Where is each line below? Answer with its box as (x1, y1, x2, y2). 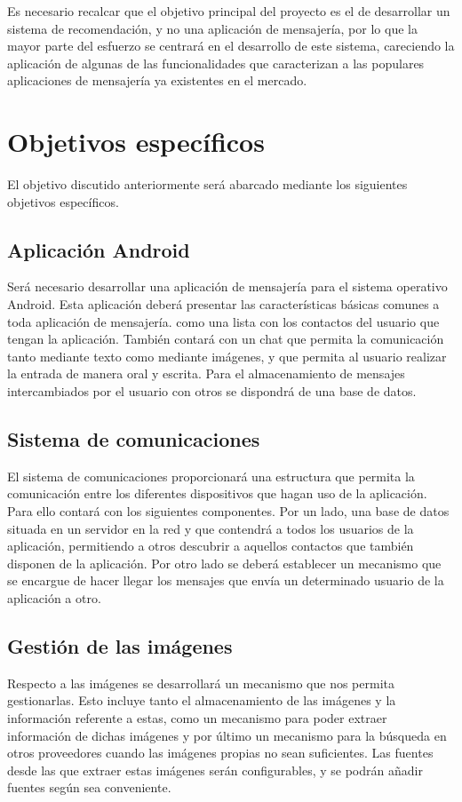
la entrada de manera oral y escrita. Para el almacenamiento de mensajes (7, 364, 405, 383)
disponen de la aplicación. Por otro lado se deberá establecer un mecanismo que (7, 553, 442, 572)
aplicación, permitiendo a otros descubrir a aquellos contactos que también (7, 536, 414, 555)
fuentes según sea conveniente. (7, 778, 171, 797)
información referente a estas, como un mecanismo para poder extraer (7, 708, 387, 727)
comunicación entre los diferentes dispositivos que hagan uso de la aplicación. (7, 484, 427, 503)
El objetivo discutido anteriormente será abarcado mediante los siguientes (7, 175, 408, 194)
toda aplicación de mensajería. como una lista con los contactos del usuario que (7, 312, 440, 330)
